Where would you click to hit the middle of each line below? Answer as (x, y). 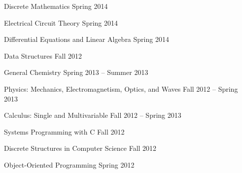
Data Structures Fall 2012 (43, 55)
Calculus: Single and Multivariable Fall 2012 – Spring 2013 (93, 115)
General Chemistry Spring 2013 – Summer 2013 (76, 72)
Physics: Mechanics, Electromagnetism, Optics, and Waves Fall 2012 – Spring (121, 88)
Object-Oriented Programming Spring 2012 (69, 164)
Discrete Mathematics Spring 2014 (56, 6)
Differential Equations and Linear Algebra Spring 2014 (86, 39)
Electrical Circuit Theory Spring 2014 (61, 22)
